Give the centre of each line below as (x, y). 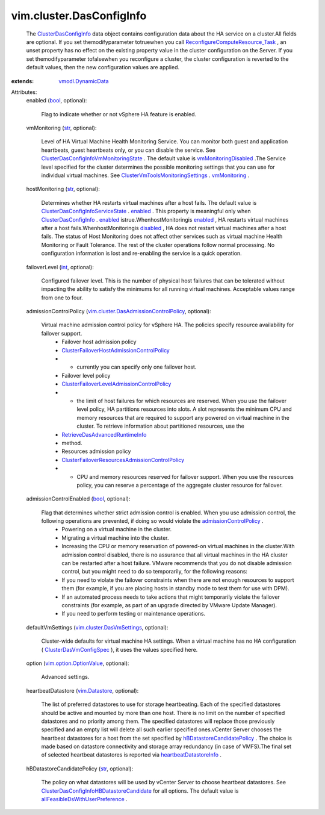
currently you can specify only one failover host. (137, 367)
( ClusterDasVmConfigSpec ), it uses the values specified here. (119, 649)
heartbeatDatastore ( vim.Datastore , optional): (82, 690)
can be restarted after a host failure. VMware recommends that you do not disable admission (177, 563)
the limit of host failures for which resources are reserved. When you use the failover (182, 401)
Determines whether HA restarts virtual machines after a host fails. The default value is (149, 202)
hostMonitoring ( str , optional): (63, 189)
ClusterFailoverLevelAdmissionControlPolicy (116, 384)
